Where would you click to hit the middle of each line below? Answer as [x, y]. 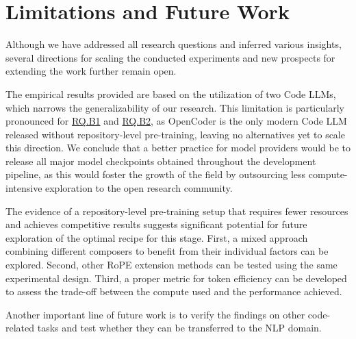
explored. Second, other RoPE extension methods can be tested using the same [171, 265]
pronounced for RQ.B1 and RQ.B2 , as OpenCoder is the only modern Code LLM [176, 121]
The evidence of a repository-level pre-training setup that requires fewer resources [177, 211]
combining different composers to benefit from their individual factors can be [167, 251]
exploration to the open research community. [139, 188]
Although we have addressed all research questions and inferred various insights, [174, 44]
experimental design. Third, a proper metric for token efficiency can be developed [176, 278]
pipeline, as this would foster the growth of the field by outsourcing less [156, 174]
